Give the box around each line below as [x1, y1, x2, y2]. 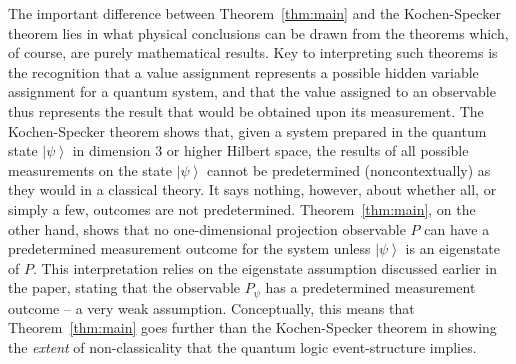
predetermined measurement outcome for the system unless [8, 238, 371, 259]
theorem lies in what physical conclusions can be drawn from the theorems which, [8, 22, 509, 43]
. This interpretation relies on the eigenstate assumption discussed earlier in [32, 257, 497, 278]
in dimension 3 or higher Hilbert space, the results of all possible [72, 140, 469, 161]
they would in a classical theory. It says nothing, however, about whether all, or [8, 179, 497, 200]
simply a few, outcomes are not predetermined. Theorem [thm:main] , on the [8, 198, 476, 219]
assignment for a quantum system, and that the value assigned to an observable [8, 81, 496, 102]
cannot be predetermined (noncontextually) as [207, 159, 491, 180]
